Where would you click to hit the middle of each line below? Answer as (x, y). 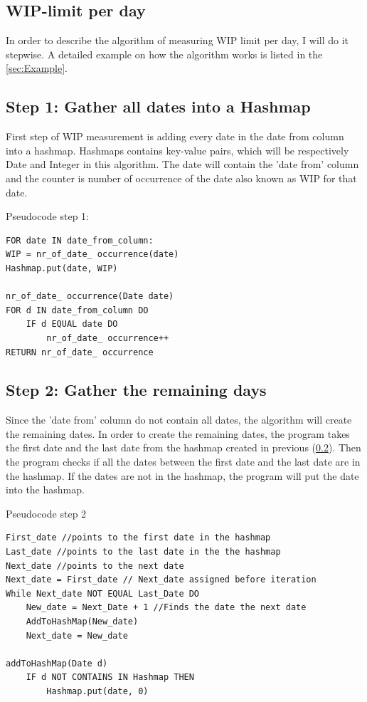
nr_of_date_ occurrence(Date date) (90, 297)
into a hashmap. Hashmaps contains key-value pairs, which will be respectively (177, 150)
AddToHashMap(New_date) (82, 622)
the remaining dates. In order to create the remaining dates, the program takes (178, 433)
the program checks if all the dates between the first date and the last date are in (183, 462)
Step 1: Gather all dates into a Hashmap (158, 106)
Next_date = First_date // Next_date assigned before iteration (161, 580)
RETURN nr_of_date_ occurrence (80, 352)
